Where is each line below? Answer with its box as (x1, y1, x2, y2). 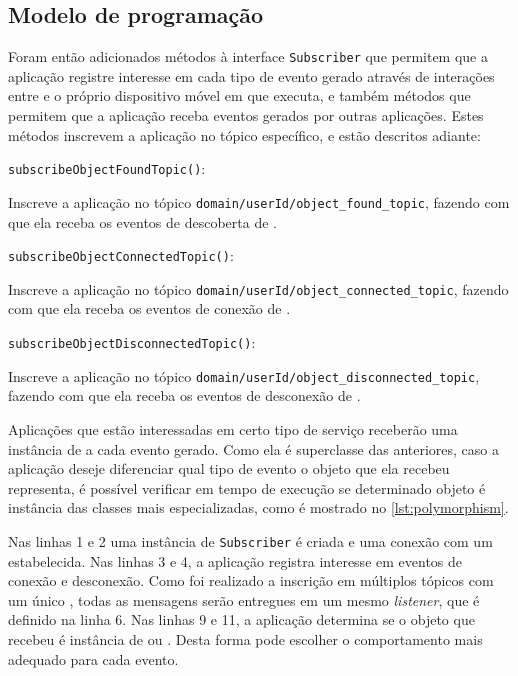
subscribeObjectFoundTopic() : (8, 158, 206, 179)
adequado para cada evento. (8, 648, 179, 669)
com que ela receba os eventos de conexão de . (8, 298, 291, 319)
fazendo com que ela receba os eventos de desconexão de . (8, 385, 361, 406)
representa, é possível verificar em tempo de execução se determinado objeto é (8, 477, 486, 498)
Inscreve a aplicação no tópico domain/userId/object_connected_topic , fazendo (8, 278, 509, 299)
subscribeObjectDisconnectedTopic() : (8, 332, 256, 353)
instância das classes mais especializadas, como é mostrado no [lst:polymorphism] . (8, 497, 509, 518)
